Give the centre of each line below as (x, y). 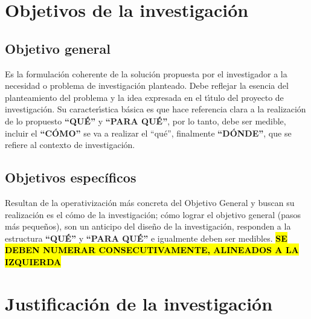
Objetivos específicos (71, 177)
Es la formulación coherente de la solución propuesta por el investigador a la (146, 73)
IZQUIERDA (33, 261)
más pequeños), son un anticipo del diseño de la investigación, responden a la (148, 226)
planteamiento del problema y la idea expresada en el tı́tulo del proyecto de (144, 97)
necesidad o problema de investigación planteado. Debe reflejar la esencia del (147, 85)
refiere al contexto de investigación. (70, 145)
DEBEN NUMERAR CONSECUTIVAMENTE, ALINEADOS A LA (152, 250)
